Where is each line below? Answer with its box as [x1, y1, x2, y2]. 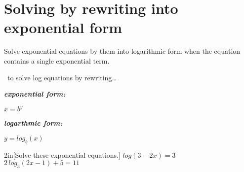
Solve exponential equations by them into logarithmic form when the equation [4, 46, 241, 56]
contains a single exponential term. [4, 55, 110, 66]
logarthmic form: [4, 118, 63, 128]
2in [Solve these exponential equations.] [4, 149, 121, 160]
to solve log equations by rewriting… [7, 72, 117, 82]
